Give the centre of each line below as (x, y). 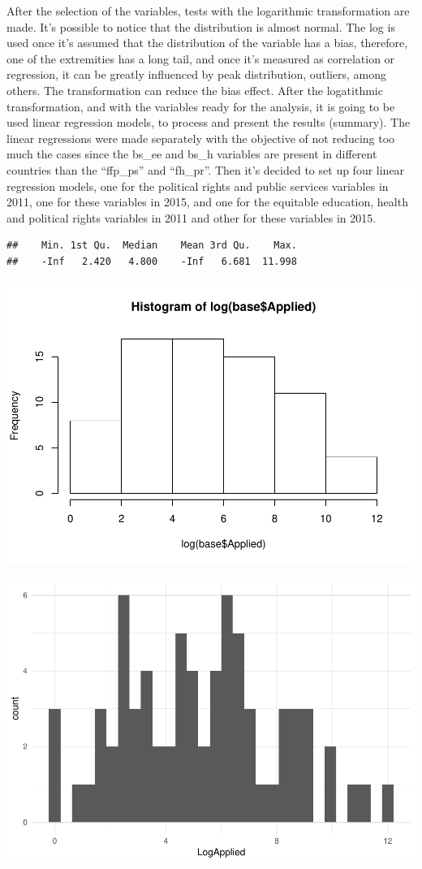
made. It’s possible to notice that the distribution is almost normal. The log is (201, 26)
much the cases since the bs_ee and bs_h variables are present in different (192, 154)
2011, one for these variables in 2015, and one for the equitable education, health (207, 202)
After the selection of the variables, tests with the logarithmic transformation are (208, 11)
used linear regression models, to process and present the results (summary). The (209, 122)
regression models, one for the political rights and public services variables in (198, 186)
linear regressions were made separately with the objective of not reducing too (201, 138)
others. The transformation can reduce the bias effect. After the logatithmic (195, 90)
